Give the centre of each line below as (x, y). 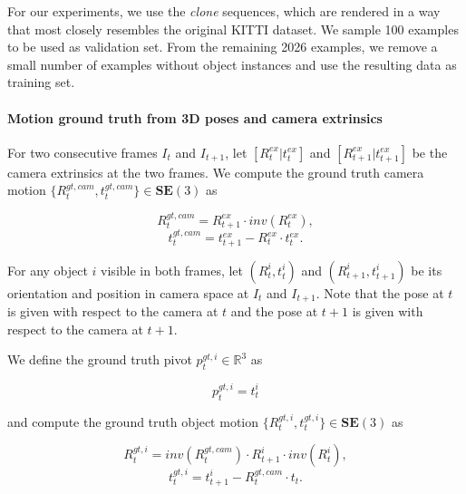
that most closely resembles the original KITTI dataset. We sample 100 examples (233, 29)
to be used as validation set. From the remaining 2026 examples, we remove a (223, 47)
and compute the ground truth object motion (133, 421)
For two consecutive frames (83, 152)
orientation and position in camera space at (128, 292)
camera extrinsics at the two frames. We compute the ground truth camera (216, 172)
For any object (48, 270)
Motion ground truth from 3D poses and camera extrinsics (195, 117)
